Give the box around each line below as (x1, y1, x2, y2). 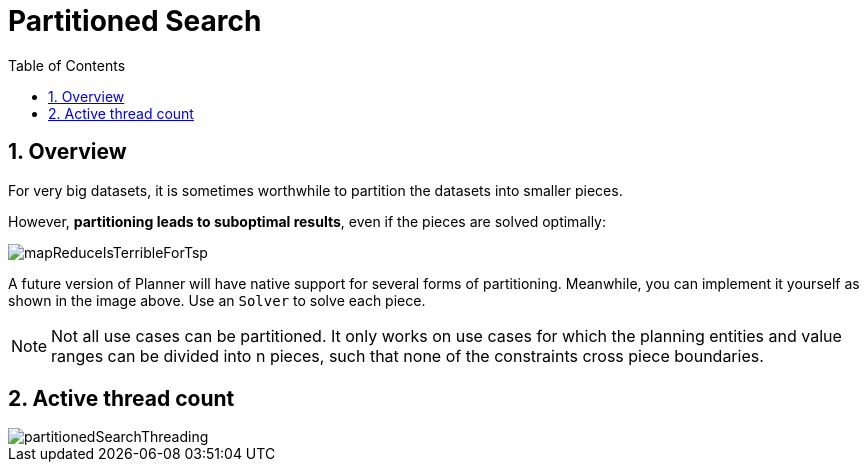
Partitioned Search (8, 4, 262, 38)
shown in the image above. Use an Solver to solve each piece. (8, 291, 426, 309)
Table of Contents (8, 56, 126, 74)
